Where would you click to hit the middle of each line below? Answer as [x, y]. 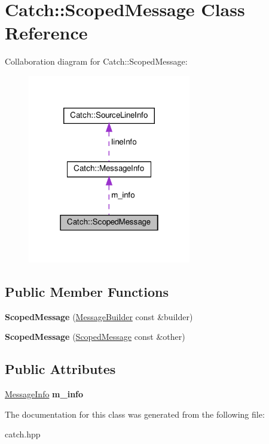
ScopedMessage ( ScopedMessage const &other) [95, 337]
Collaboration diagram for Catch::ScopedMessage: [96, 61]
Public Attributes [60, 369]
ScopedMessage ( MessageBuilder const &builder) [99, 316]
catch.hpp [23, 434]
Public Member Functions [87, 292]
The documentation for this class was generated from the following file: [135, 414]
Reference [46, 33]
